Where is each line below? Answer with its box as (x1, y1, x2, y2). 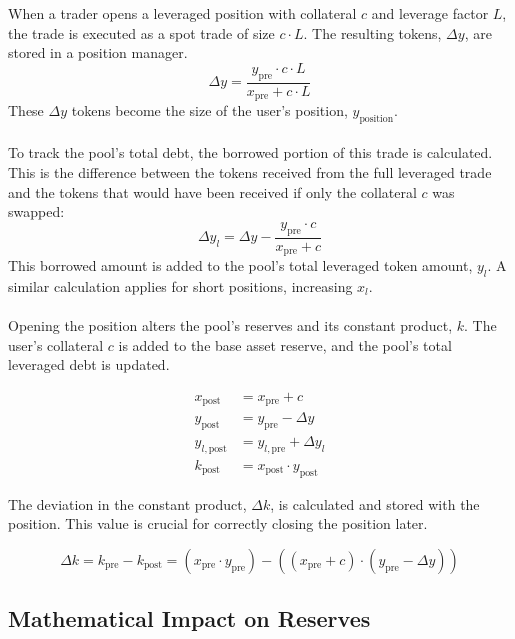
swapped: (8, 201, 65, 222)
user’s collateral (8, 334, 104, 355)
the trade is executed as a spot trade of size (8, 22, 275, 43)
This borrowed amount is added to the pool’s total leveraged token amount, (8, 255, 473, 276)
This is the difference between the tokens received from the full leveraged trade (8, 162, 492, 183)
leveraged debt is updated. (8, 354, 170, 375)
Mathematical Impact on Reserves (8, 603, 371, 634)
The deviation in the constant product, (8, 493, 247, 514)
